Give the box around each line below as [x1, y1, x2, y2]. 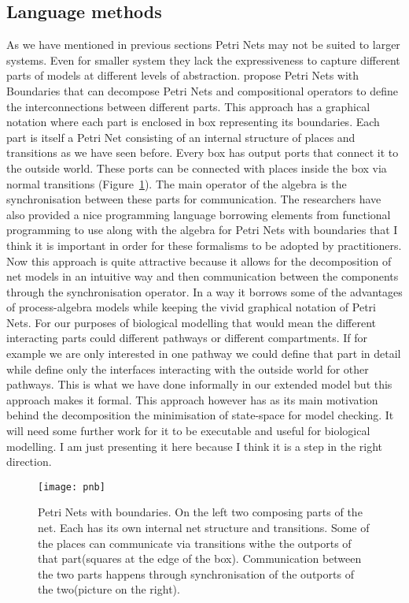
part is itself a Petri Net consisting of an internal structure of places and [6, 128, 356, 145]
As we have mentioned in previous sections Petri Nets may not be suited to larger [6, 36, 400, 53]
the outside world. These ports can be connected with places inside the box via [6, 159, 387, 176]
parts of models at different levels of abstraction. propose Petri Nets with [6, 67, 359, 84]
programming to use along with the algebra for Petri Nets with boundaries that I [6, 221, 398, 238]
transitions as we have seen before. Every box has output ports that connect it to [6, 144, 399, 161]
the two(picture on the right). [38, 581, 180, 597]
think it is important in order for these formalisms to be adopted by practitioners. [6, 236, 402, 253]
